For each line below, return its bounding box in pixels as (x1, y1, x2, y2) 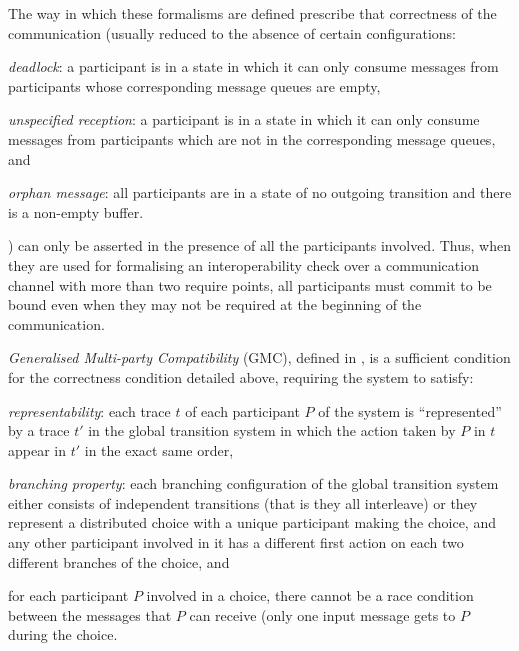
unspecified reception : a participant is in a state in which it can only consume (8, 109, 480, 130)
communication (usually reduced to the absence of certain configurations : (8, 22, 456, 43)
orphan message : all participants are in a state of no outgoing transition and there (8, 182, 512, 203)
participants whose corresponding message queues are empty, (8, 75, 381, 96)
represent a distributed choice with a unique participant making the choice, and (8, 512, 496, 533)
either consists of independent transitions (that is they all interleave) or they (8, 492, 478, 513)
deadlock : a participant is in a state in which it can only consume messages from (8, 56, 499, 77)
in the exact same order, (84, 439, 234, 460)
